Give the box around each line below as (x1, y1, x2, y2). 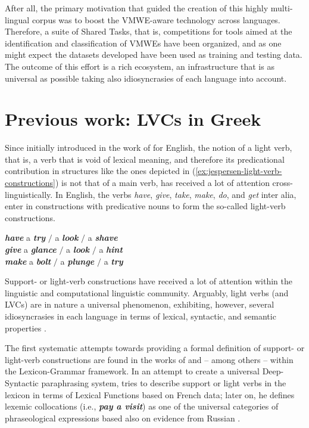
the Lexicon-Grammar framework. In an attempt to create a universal (5, 365, 260, 377)
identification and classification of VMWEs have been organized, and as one (5, 36, 282, 49)
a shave (88, 231, 118, 244)
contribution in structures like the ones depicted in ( (5, 165, 196, 177)
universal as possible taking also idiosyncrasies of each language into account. (5, 72, 287, 84)
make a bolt (5, 255, 51, 267)
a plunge (60, 255, 95, 267)
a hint (99, 243, 123, 256)
